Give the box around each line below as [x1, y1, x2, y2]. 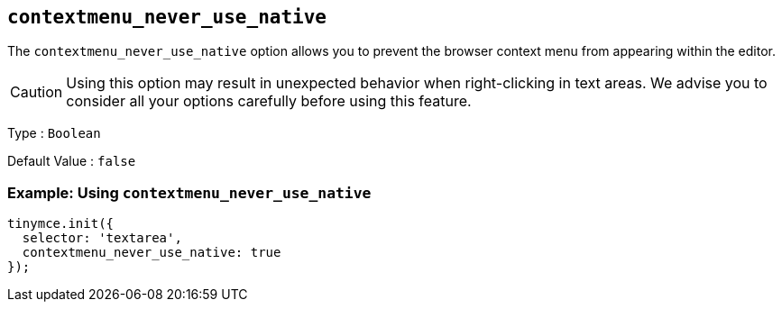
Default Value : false [7, 153, 136, 169]
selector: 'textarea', [22, 231, 182, 246]
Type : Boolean [7, 125, 101, 141]
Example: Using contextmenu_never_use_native [7, 183, 372, 202]
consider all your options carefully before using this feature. [66, 92, 472, 111]
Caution [10, 83, 63, 102]
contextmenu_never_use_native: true [22, 245, 281, 260]
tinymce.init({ [7, 216, 115, 232]
